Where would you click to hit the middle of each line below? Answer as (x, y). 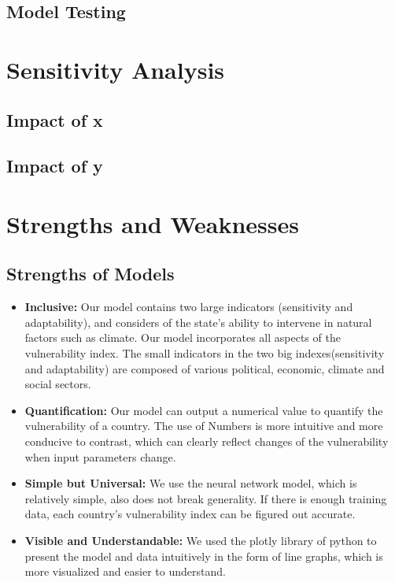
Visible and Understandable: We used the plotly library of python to (201, 541)
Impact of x (55, 119)
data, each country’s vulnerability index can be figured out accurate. (190, 514)
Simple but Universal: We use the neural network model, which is (191, 483)
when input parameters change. (100, 456)
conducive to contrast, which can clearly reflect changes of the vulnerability (207, 441)
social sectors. (58, 384)
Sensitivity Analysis (116, 69)
